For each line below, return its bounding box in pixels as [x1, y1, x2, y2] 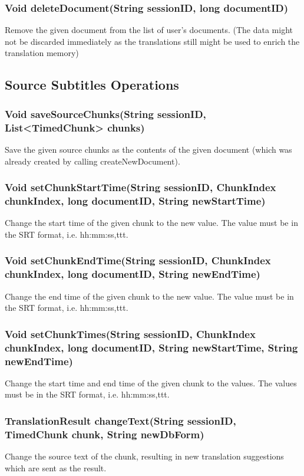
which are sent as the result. [5, 461, 107, 474]
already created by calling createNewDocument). [5, 155, 180, 167]
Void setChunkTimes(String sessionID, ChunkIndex [5, 326, 256, 341]
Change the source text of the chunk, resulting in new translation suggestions [5, 450, 284, 462]
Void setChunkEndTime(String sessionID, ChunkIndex [5, 253, 271, 268]
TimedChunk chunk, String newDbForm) [5, 426, 204, 441]
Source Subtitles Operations [5, 75, 179, 94]
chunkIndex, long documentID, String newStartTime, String [5, 340, 298, 354]
